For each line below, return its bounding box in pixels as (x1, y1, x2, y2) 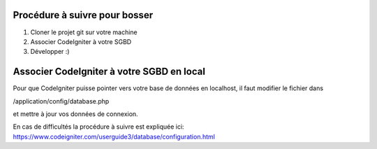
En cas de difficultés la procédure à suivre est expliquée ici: (13, 122, 184, 131)
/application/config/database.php (13, 97, 110, 105)
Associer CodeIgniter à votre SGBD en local (13, 66, 206, 78)
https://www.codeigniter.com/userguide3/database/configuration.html (13, 132, 216, 141)
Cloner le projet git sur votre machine (30, 28, 138, 36)
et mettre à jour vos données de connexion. (13, 109, 139, 118)
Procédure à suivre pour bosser (13, 9, 154, 21)
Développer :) (30, 48, 70, 56)
